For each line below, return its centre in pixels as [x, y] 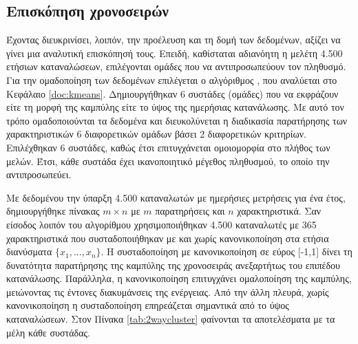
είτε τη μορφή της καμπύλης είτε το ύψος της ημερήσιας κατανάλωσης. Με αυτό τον [175, 107]
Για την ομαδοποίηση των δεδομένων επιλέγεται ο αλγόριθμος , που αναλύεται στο [172, 79]
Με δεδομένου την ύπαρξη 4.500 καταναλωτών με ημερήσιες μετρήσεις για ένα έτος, [176, 197]
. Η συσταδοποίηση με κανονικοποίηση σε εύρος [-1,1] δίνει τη [227, 251]
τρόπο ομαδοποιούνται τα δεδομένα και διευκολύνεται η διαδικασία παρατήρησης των [177, 120]
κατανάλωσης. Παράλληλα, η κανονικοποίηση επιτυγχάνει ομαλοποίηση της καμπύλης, [179, 278]
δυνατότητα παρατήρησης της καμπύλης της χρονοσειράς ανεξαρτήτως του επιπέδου [173, 265]
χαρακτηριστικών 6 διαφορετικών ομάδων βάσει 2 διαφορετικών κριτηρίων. [156, 134]
